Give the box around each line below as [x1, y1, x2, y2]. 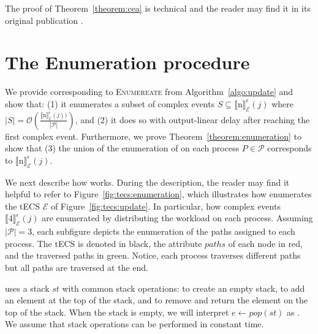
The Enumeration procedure [5, 50, 250, 75]
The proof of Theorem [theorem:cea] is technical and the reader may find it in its [5, 2, 311, 14]
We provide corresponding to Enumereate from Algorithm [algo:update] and [5, 85, 293, 98]
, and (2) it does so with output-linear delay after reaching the [75, 113, 310, 126]
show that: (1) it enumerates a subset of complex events [5, 97, 215, 110]
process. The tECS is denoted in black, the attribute [5, 237, 202, 249]
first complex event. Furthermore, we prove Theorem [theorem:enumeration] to [5, 129, 301, 142]
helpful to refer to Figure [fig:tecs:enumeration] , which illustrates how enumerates [5, 188, 312, 200]
